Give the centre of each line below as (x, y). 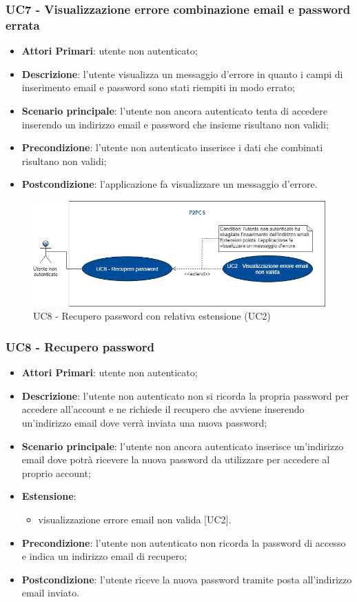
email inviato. (51, 593)
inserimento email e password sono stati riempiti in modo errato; (158, 87)
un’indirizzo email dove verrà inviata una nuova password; (144, 423)
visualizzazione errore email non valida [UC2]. (135, 519)
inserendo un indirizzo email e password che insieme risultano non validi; (175, 124)
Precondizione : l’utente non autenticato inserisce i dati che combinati (172, 147)
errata (23, 25)
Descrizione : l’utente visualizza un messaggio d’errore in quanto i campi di (182, 74)
